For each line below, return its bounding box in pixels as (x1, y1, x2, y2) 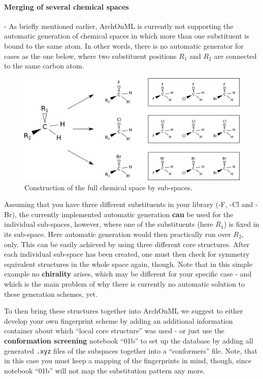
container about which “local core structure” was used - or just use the (4, 325, 224, 336)
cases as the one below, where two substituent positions (4, 50, 177, 61)
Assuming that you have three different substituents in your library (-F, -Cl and (4, 199, 253, 210)
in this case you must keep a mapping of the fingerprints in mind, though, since (4, 355, 251, 366)
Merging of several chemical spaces (4, 1, 129, 12)
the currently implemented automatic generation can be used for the (19, 209, 234, 219)
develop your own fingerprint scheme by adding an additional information (4, 315, 233, 326)
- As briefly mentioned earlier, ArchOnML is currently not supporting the (4, 20, 234, 31)
